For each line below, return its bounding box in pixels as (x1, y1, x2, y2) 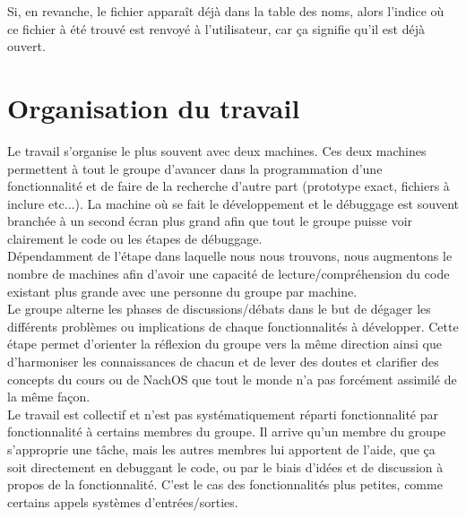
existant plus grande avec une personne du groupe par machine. (7, 281, 358, 300)
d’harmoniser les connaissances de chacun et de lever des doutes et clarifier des (7, 352, 439, 371)
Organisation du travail (7, 89, 300, 125)
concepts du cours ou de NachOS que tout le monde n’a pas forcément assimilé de (7, 369, 457, 388)
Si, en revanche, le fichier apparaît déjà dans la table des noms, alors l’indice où (7, 2, 444, 20)
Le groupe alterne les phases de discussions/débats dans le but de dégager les (7, 299, 431, 318)
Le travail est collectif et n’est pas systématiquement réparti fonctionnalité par (7, 404, 438, 423)
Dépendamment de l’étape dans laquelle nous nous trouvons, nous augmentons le (7, 246, 453, 265)
